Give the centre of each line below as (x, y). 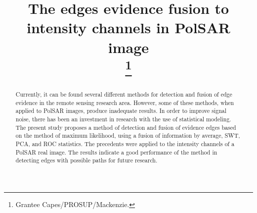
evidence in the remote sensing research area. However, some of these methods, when (125, 102)
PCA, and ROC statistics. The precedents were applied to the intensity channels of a (125, 144)
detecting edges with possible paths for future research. (86, 160)
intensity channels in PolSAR (128, 27)
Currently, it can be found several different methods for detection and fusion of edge (124, 94)
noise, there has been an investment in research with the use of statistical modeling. (123, 119)
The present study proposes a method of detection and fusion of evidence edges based (126, 127)
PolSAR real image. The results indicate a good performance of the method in (116, 152)
